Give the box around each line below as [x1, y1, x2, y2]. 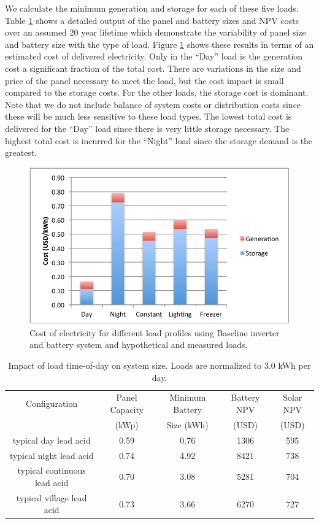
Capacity [110, 403, 144, 416]
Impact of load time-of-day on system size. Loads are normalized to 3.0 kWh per [8, 359, 311, 372]
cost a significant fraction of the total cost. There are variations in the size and [5, 61, 301, 74]
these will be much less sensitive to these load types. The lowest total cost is [5, 110, 292, 123]
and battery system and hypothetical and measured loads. [29, 338, 248, 351]
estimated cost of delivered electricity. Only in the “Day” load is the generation [5, 50, 303, 63]
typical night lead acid [9, 449, 94, 461]
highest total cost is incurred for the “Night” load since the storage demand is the [5, 134, 313, 147]
